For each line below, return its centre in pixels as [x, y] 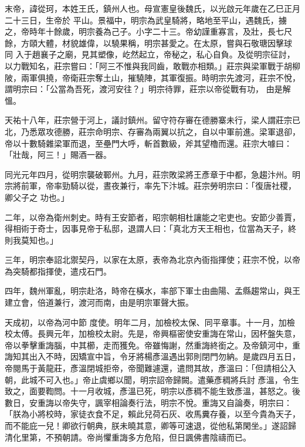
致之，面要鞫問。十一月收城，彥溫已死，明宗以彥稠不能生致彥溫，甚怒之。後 [152, 391]
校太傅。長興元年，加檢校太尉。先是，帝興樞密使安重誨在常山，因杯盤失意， [152, 333]
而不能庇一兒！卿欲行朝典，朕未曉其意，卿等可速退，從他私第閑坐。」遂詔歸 [150, 425]
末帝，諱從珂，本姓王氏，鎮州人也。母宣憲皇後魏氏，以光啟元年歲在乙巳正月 [152, 8]
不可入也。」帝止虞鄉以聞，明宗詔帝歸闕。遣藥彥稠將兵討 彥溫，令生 [168, 379]
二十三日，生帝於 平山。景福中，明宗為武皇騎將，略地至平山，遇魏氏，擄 [146, 20]
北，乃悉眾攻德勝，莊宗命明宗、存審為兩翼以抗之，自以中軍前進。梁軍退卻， [152, 131]
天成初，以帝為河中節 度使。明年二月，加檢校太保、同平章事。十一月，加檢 [150, 322]
